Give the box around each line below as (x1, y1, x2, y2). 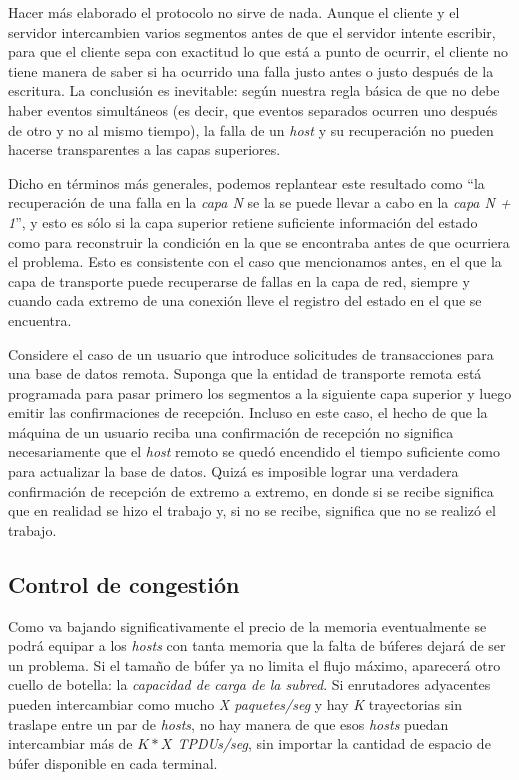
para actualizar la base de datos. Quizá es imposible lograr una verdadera (8, 461, 459, 482)
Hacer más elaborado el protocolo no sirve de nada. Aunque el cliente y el (8, 2, 460, 22)
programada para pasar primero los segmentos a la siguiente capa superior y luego (8, 382, 512, 403)
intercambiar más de (8, 733, 133, 754)
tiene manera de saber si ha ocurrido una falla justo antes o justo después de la (8, 60, 494, 81)
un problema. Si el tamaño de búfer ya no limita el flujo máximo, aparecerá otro (8, 654, 501, 675)
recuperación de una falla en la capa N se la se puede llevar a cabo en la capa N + (8, 192, 511, 213)
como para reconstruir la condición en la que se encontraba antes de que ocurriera (8, 231, 510, 252)
